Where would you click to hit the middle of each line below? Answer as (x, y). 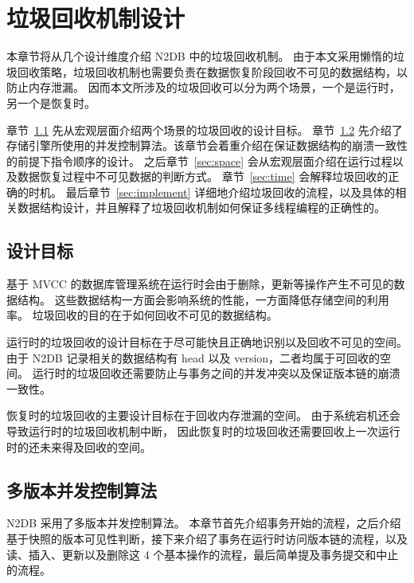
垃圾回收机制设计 (96, 18)
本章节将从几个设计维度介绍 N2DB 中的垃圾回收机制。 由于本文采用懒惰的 (200, 56)
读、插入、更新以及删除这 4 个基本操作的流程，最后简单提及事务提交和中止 (203, 554)
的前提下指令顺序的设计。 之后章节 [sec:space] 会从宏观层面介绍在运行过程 (199, 160)
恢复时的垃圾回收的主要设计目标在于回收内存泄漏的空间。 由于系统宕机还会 (203, 415)
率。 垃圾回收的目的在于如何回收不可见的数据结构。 (142, 315)
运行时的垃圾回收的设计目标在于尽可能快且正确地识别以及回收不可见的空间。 (207, 342)
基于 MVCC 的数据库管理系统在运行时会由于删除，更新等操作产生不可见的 (200, 284)
